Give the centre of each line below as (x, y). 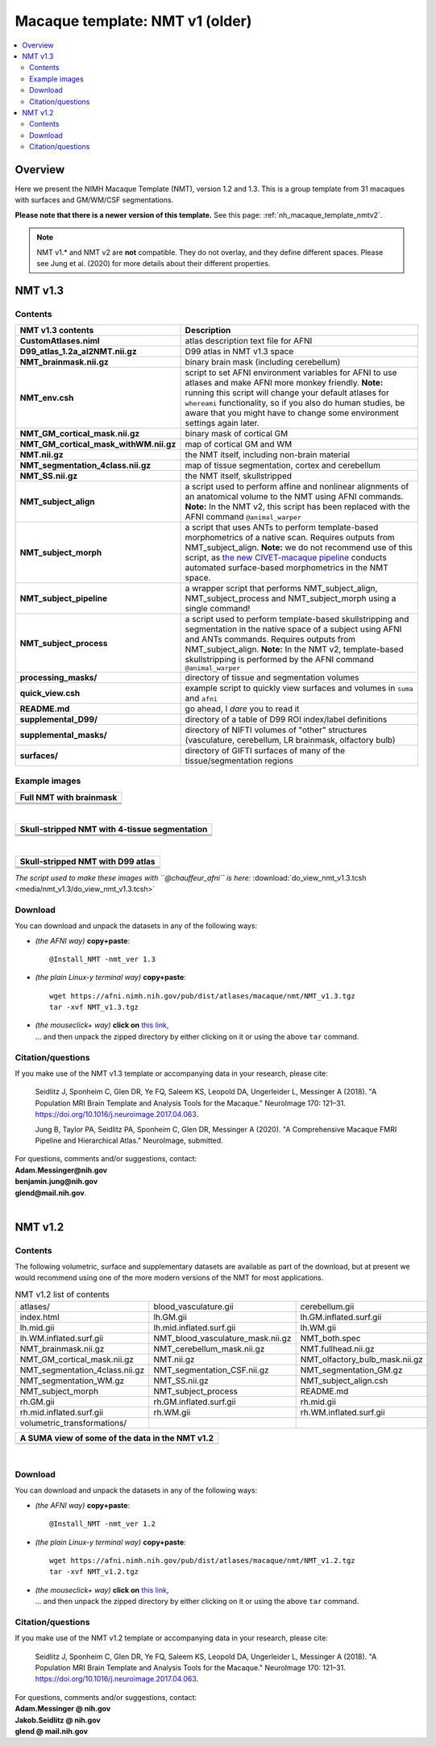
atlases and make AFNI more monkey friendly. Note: (284, 383)
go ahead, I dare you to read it (242, 709)
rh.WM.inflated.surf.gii (343, 1413)
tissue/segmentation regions (239, 760)
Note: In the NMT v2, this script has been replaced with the (297, 506)
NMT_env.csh (47, 398)
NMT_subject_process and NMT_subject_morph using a (291, 598)
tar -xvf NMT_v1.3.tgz (94, 1007)
